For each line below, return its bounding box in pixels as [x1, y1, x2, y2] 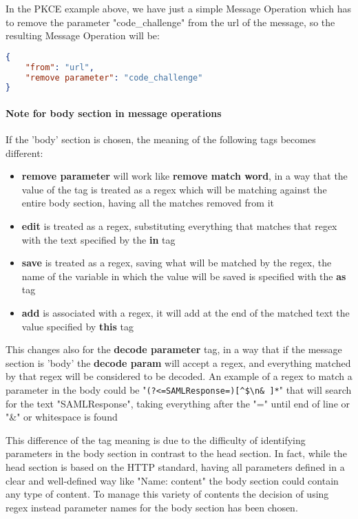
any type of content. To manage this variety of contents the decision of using [6, 487, 329, 501]
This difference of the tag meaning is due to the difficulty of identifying [6, 432, 306, 447]
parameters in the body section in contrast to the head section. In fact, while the [6, 446, 347, 460]
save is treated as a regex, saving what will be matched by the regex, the [21, 255, 332, 270]
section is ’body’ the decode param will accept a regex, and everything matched [6, 355, 351, 370]
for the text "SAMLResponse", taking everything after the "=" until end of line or [6, 396, 350, 410]
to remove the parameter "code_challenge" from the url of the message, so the [6, 14, 335, 29]
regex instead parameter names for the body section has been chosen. [6, 500, 298, 514]
